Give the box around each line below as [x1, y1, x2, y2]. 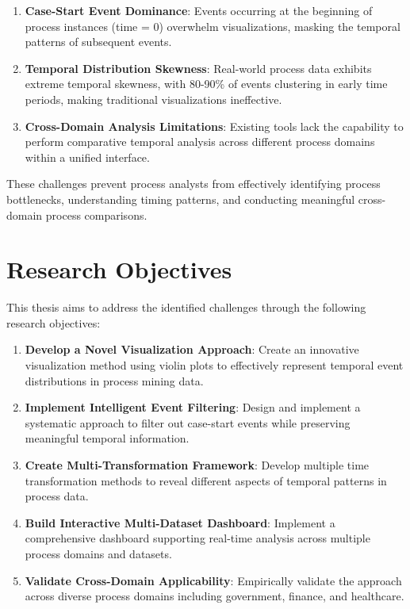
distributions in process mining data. [25, 372, 204, 389]
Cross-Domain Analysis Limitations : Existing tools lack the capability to [25, 117, 404, 134]
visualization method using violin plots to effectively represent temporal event [25, 357, 404, 373]
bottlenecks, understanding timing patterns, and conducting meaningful [6, 190, 355, 207]
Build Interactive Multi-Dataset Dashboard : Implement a [25, 514, 335, 530]
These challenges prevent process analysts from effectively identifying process [6, 175, 381, 192]
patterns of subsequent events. [25, 33, 172, 50]
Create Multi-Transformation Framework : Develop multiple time [25, 457, 370, 473]
